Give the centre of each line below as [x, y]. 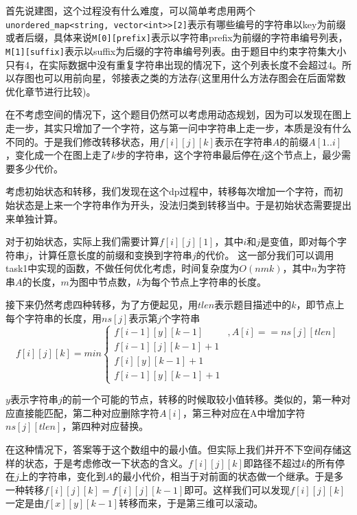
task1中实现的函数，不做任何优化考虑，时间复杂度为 [123, 268]
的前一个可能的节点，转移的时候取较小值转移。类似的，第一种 [201, 399]
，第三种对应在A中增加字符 [244, 412]
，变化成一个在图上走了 [58, 155]
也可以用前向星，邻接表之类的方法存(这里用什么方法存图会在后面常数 [190, 78]
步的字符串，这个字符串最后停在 [188, 155]
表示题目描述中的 [253, 305]
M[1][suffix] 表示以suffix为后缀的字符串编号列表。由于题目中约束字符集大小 [176, 50]
